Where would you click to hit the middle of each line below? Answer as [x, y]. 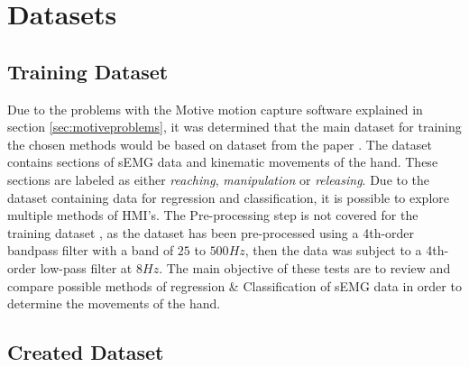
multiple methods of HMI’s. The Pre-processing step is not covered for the [213, 215]
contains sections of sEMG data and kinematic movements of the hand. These [223, 162]
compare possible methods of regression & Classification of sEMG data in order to [234, 285]
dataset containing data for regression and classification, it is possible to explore [228, 197]
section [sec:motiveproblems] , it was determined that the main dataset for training [234, 127]
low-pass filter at [86, 267]
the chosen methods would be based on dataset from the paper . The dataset [220, 144]
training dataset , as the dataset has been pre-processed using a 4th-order [211, 232]
